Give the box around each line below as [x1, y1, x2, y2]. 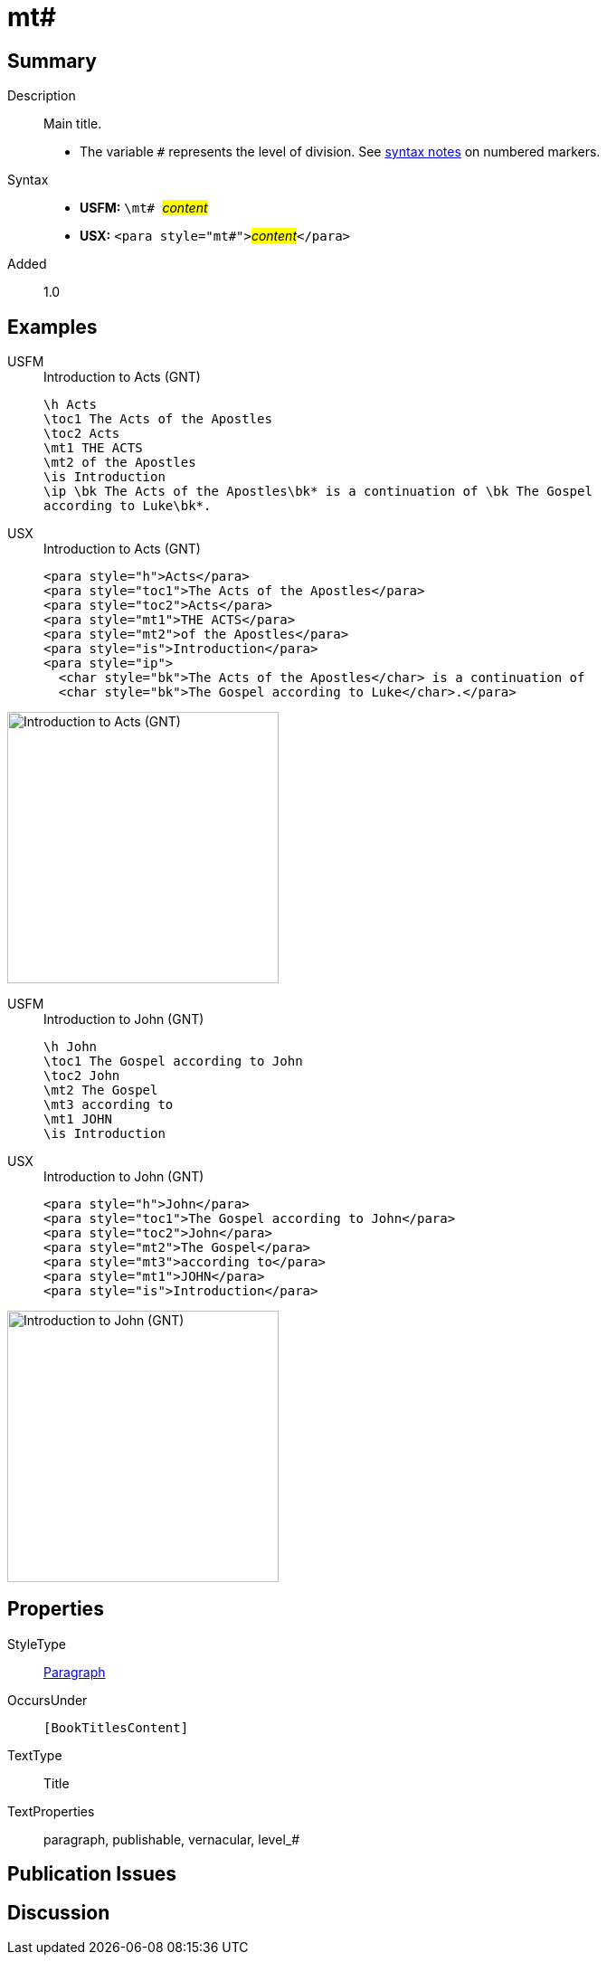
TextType [7, 1747, 62, 1763]
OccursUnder [7, 1692, 88, 1708]
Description [7, 88, 76, 104]
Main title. [43, 116, 102, 132]
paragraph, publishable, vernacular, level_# [43, 1831, 300, 1847]
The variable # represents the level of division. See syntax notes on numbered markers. [80, 144, 601, 160]
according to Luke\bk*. [43, 498, 212, 514]
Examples [7, 315, 98, 338]
